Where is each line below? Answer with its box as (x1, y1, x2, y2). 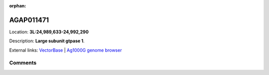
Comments (9, 60, 37, 67)
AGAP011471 (9, 15, 49, 24)
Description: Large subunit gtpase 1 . (9, 38, 85, 44)
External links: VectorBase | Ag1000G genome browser (9, 47, 122, 53)
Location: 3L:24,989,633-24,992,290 (9, 29, 89, 35)
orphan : (9, 3, 26, 8)
